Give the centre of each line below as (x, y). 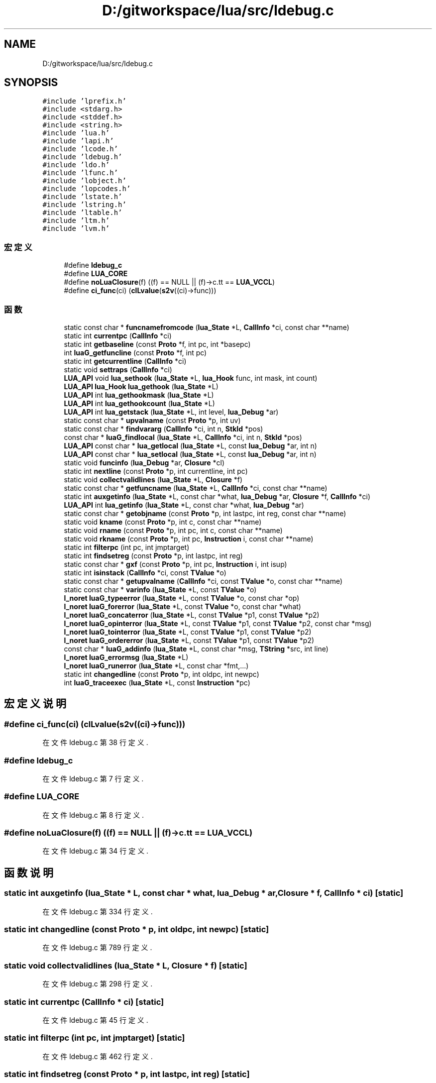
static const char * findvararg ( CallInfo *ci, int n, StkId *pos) (163, 429)
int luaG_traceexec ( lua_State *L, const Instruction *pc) (157, 682)
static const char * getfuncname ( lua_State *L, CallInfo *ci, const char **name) (196, 488)
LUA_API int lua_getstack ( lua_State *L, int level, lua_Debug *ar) (171, 412)
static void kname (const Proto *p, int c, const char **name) (163, 522)
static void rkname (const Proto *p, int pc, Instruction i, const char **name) (189, 539)
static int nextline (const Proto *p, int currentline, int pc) (156, 471)
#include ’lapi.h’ (78, 141)
